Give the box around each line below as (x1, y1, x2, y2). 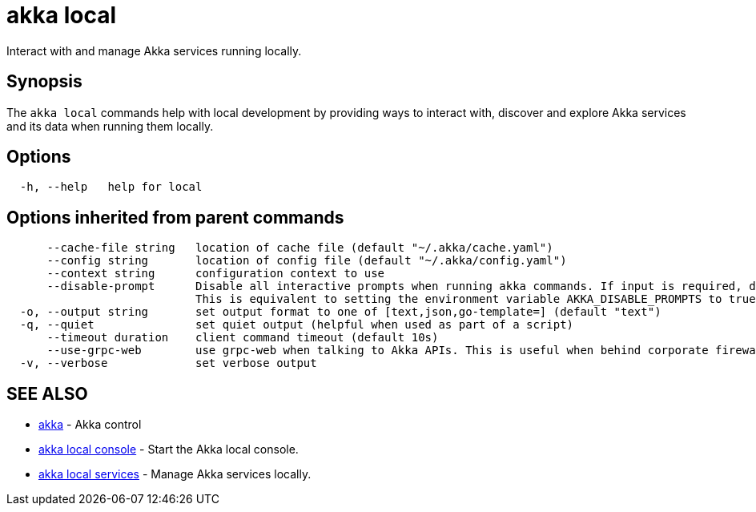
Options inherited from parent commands (6, 207, 344, 228)
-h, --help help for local (19, 180, 203, 194)
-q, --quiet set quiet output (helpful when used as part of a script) (19, 318, 574, 332)
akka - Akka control (38, 417, 142, 432)
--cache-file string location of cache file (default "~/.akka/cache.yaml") (46, 241, 553, 255)
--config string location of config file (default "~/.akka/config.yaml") (46, 254, 567, 268)
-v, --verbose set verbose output (19, 357, 317, 370)
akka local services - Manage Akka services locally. (38, 467, 312, 482)
